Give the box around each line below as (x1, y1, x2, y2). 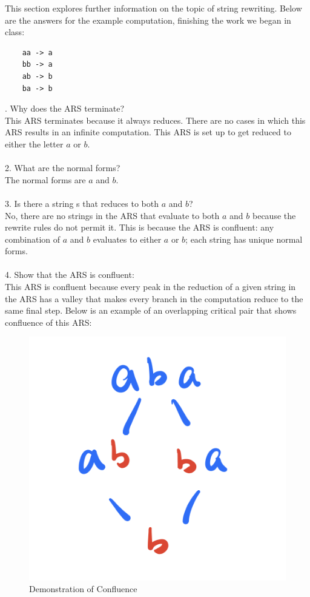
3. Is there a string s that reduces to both (5, 197, 159, 209)
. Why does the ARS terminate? (5, 102, 125, 115)
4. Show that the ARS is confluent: (5, 268, 134, 281)
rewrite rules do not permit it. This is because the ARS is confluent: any (5, 221, 274, 234)
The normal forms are (5, 173, 86, 186)
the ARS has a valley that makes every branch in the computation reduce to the (5, 292, 303, 305)
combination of (5, 232, 61, 245)
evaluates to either (93, 232, 162, 245)
